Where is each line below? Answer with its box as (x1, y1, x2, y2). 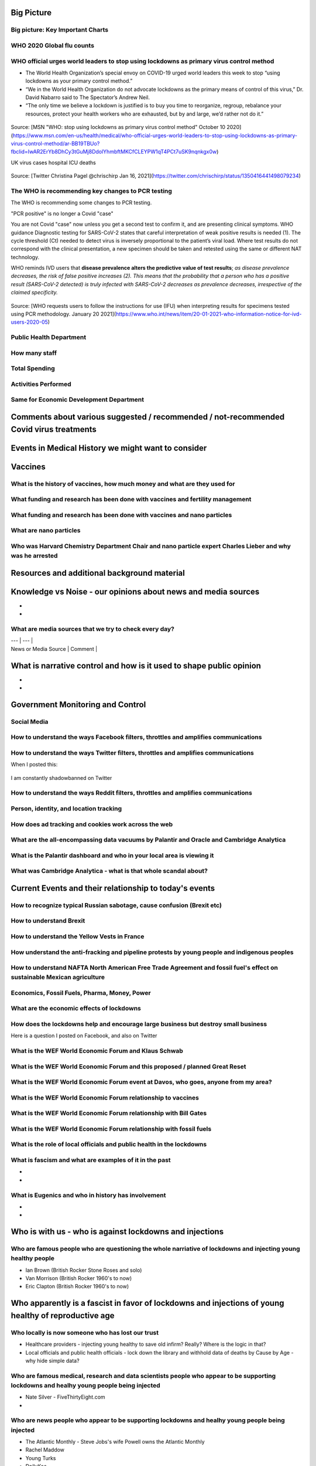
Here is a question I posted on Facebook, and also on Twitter (11, 1032, 157, 1039)
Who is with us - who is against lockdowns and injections (11, 1227, 224, 1237)
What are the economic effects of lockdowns (11, 1005, 142, 1013)
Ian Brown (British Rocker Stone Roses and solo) (25, 1267, 142, 1274)
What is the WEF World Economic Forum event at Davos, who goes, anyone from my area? (11, 1078, 272, 1086)
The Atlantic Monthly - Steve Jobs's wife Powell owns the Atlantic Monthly (25, 1438, 205, 1445)
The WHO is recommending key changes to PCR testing (11, 186, 173, 195)
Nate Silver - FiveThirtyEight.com (25, 1393, 105, 1401)
